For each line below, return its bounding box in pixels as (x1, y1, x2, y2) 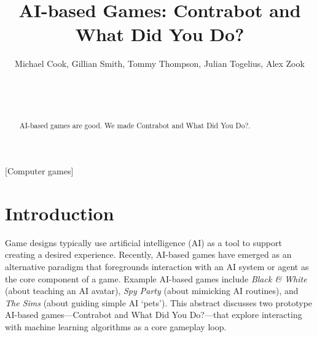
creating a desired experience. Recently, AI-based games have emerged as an (5, 248, 292, 261)
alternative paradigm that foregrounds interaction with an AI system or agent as (5, 260, 309, 273)
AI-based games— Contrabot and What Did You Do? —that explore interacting (5, 308, 302, 321)
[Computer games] (5, 165, 74, 177)
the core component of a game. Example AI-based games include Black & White (5, 272, 307, 285)
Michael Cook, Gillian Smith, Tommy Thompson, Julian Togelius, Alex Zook (15, 57, 305, 70)
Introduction (5, 200, 114, 225)
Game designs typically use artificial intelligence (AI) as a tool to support (5, 236, 282, 249)
